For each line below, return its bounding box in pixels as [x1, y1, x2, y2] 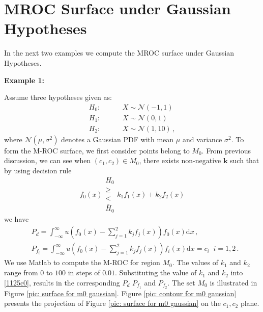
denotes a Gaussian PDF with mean [61, 134, 174, 144]
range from [4, 267, 38, 278]
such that [230, 155, 259, 166]
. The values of [172, 257, 219, 268]
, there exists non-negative [139, 155, 221, 166]
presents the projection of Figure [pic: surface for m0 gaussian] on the [4, 298, 221, 308]
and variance [182, 134, 222, 144]
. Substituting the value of [115, 267, 197, 278]
